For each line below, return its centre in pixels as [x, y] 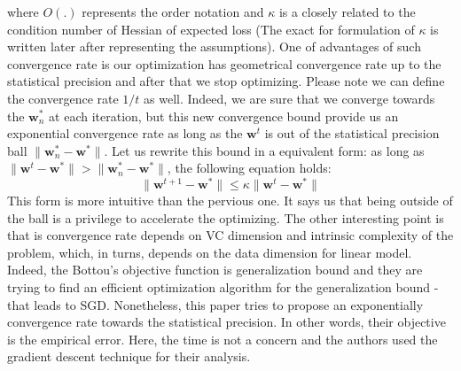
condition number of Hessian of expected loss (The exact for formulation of [211, 29]
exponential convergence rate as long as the [125, 133]
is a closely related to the [347, 12]
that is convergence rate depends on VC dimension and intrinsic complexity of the [230, 235]
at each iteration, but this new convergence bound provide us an [224, 116]
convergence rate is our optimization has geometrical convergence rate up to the [224, 63]
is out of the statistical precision [352, 133]
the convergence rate [63, 98]
